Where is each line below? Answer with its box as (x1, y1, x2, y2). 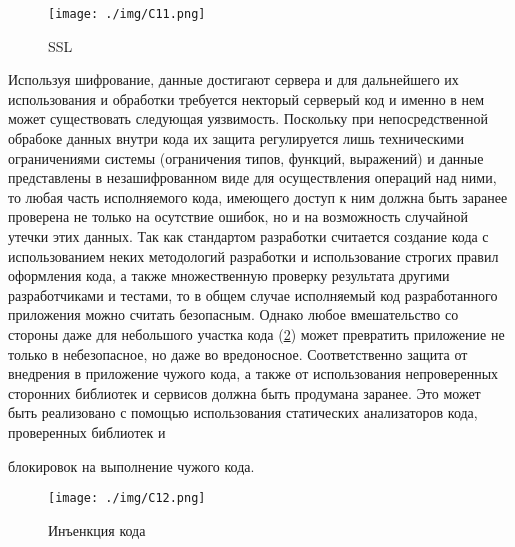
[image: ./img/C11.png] (48, 7, 206, 21)
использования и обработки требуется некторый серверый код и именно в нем (8, 88, 485, 109)
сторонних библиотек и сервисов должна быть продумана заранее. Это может (8, 382, 481, 403)
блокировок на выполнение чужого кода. (8, 455, 255, 476)
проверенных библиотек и (8, 421, 166, 442)
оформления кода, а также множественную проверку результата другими (8, 265, 450, 286)
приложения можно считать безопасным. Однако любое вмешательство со (8, 304, 459, 325)
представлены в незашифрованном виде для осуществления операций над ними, (8, 167, 497, 188)
